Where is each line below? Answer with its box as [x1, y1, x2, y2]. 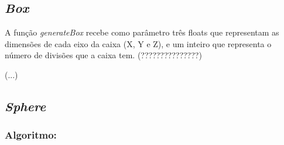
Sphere [5, 97, 46, 115]
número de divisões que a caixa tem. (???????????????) [5, 49, 202, 61]
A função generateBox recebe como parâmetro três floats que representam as [5, 26, 279, 38]
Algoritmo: [5, 128, 57, 142]
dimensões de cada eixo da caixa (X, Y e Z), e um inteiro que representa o [5, 37, 272, 49]
